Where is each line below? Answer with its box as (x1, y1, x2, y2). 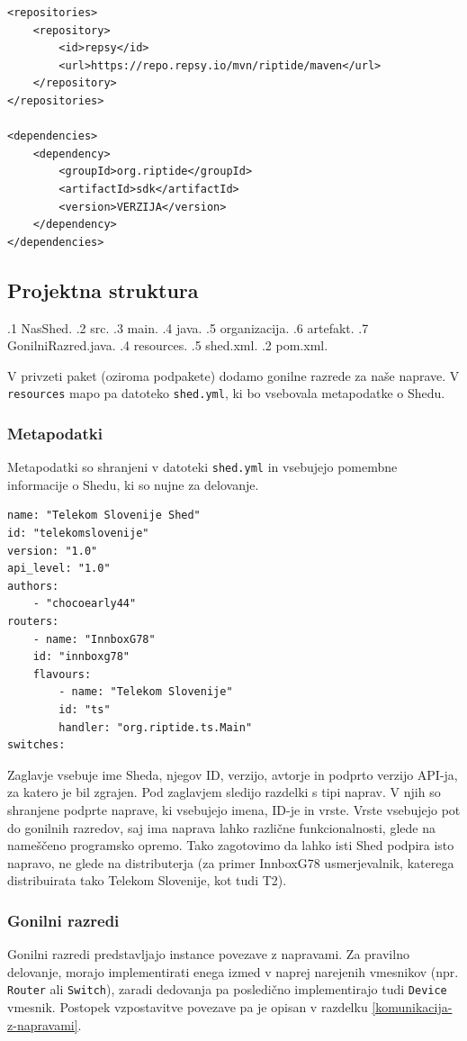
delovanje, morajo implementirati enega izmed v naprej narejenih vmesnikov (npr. (7, 962, 459, 981)
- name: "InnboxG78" (32, 632, 156, 646)
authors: (7, 579, 59, 593)
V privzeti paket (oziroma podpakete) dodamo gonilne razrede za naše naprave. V (7, 366, 460, 385)
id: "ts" (58, 702, 111, 716)
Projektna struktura (7, 276, 199, 303)
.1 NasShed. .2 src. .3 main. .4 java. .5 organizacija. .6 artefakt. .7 (7, 318, 369, 337)
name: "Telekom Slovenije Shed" (7, 509, 201, 522)
